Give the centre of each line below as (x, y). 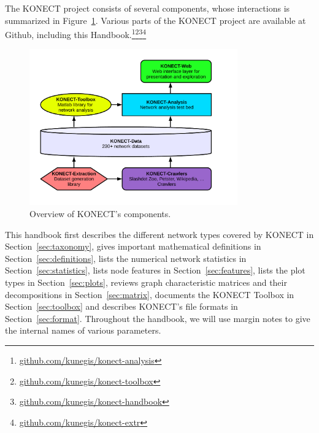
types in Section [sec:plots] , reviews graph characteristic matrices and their (146, 282)
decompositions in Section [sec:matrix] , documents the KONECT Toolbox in (150, 294)
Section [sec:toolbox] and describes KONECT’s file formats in (121, 306)
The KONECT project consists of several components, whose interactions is (148, 8)
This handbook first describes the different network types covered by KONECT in (159, 234)
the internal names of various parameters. (83, 330)
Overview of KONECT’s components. (100, 214)
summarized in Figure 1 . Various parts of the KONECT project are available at (156, 20)
